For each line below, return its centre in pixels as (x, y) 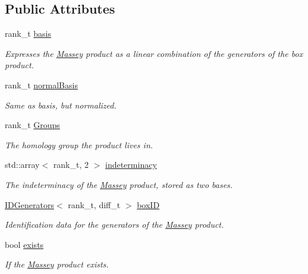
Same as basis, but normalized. (61, 105)
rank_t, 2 (71, 165)
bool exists (24, 244)
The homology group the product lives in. (79, 144)
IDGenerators (29, 204)
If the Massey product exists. (57, 264)
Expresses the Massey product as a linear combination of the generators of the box (154, 53)
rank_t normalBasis (41, 85)
